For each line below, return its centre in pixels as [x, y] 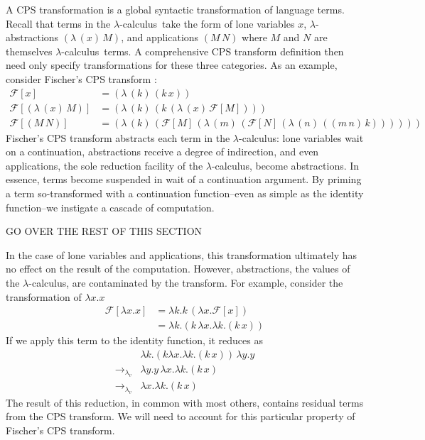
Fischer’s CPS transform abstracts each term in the [118, 137]
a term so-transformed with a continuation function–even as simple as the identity [185, 193]
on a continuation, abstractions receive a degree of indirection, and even [162, 152]
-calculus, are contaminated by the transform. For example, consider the [186, 282]
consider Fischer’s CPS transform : [81, 78]
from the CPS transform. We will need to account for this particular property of [181, 416]
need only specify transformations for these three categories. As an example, [172, 65]
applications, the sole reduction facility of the [104, 165]
